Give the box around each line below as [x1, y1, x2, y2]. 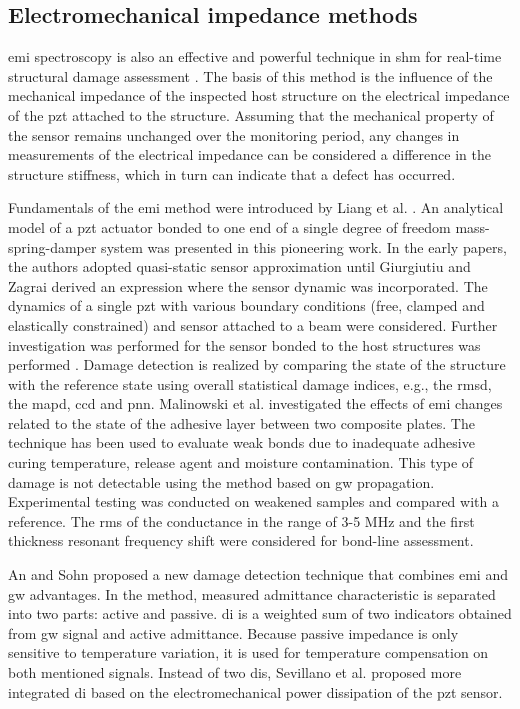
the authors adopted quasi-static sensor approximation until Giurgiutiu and [8, 256, 471, 277]
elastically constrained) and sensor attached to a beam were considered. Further [8, 314, 498, 335]
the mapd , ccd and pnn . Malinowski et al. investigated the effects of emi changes [8, 393, 503, 414]
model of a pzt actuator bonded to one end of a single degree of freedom [8, 216, 451, 237]
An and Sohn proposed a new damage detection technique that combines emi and [8, 564, 508, 585]
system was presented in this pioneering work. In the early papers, [101, 236, 507, 257]
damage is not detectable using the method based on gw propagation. [8, 471, 435, 492]
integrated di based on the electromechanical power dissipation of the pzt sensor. [8, 681, 503, 702]
